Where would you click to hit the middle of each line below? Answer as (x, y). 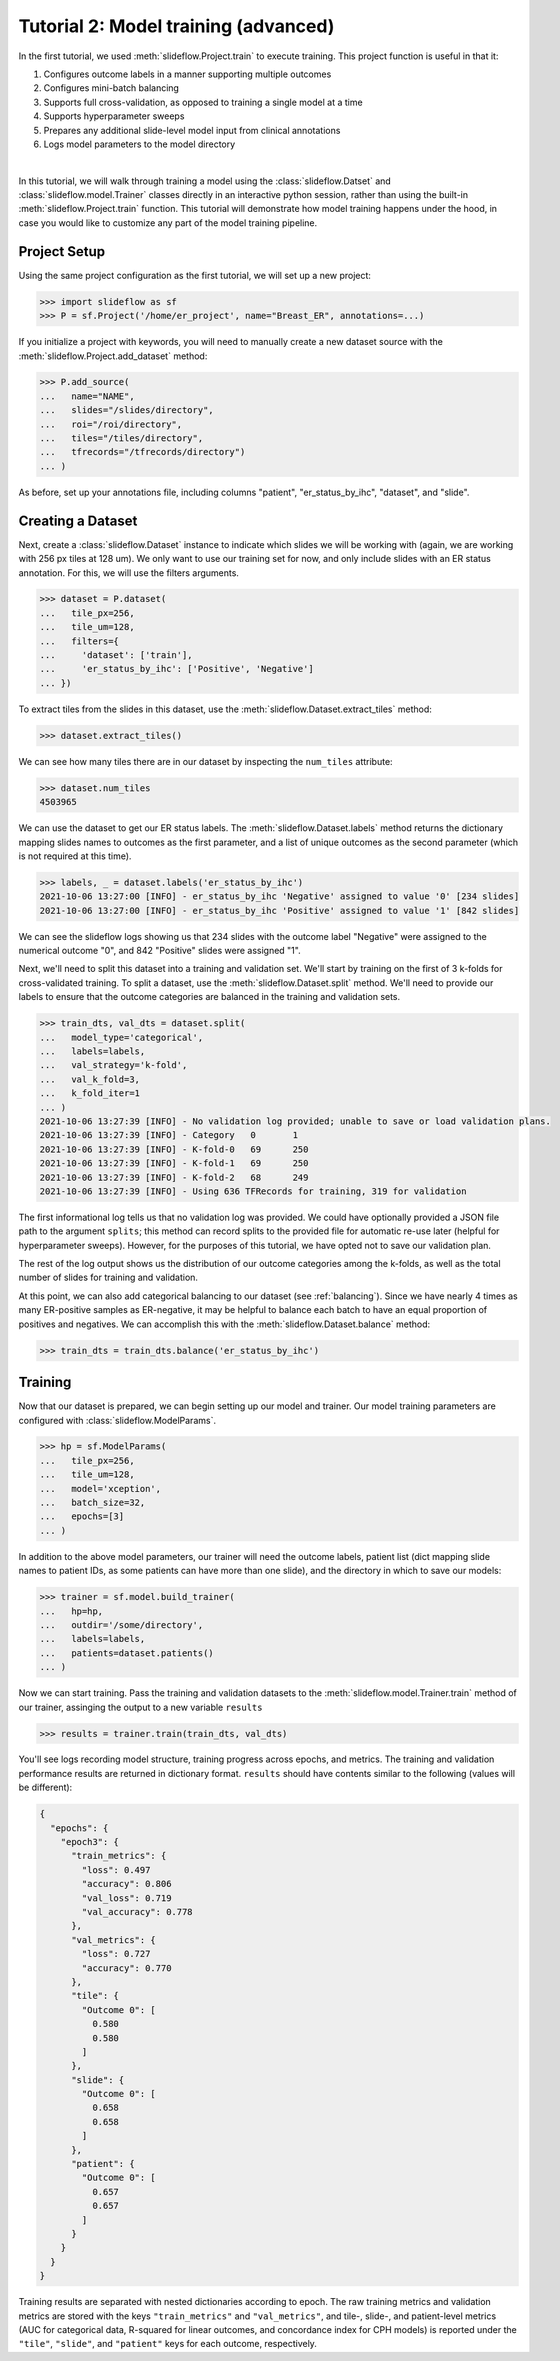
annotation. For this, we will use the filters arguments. (129, 572)
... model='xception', (100, 1488)
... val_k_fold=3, (89, 1079)
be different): (45, 1787)
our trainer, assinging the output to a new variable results (140, 1707)
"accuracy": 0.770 (126, 1968)
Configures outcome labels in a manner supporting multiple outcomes (187, 74)
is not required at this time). (75, 856)
